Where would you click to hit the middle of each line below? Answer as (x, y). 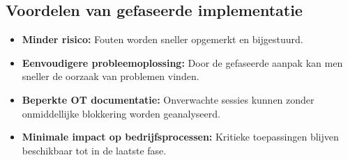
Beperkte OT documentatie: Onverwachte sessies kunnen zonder (168, 99)
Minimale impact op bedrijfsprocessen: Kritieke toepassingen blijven (180, 137)
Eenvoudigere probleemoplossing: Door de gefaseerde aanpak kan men (182, 62)
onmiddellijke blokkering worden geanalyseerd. (121, 113)
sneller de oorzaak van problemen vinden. (111, 76)
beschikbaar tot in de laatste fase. (94, 150)
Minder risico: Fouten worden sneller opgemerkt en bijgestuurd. (162, 39)
